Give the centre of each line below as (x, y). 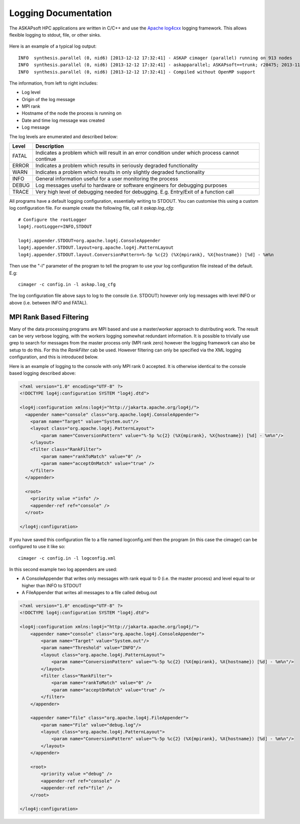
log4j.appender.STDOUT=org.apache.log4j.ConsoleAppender (89, 241)
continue (46, 159)
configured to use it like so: (37, 547)
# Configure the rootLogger (52, 220)
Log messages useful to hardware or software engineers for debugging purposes (131, 185)
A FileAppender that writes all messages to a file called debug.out (89, 593)
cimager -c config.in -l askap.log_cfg (67, 284)
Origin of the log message (48, 99)
